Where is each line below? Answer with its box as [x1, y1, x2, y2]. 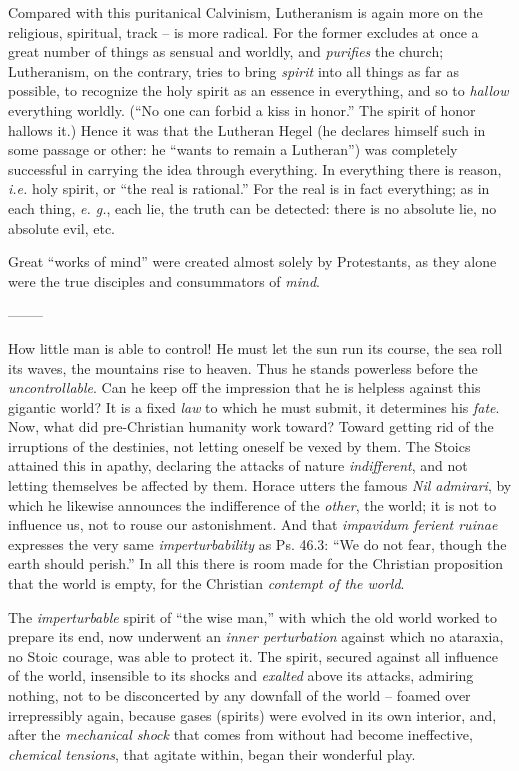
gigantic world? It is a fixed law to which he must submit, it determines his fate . [8, 396, 500, 417]
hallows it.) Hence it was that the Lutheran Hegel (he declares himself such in [8, 119, 486, 140]
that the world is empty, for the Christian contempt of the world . [8, 573, 405, 594]
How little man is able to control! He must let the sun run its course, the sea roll [8, 337, 503, 358]
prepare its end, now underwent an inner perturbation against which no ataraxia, [8, 626, 504, 647]
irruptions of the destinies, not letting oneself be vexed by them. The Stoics [8, 435, 471, 456]
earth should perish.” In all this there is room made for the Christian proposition [8, 553, 504, 574]
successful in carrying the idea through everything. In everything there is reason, [8, 158, 502, 179]
